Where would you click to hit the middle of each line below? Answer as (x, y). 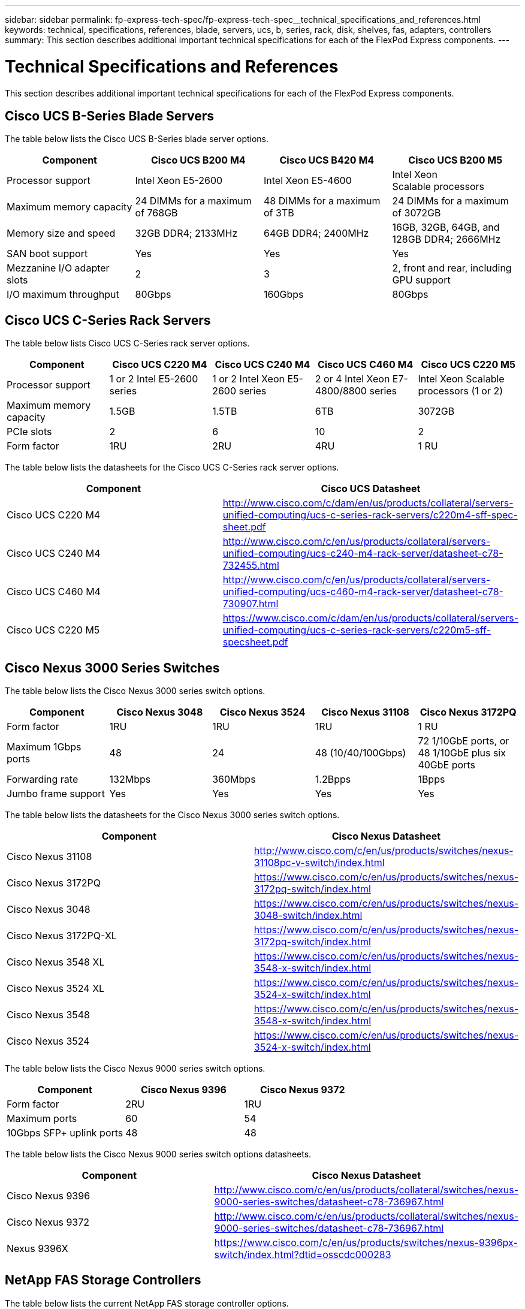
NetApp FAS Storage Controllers (103, 1280)
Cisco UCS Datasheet (371, 489)
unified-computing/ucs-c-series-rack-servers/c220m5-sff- (357, 630)
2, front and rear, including (452, 268)
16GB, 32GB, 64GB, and (446, 227)
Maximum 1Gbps (44, 747)
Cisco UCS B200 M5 (455, 160)
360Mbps (234, 779)
